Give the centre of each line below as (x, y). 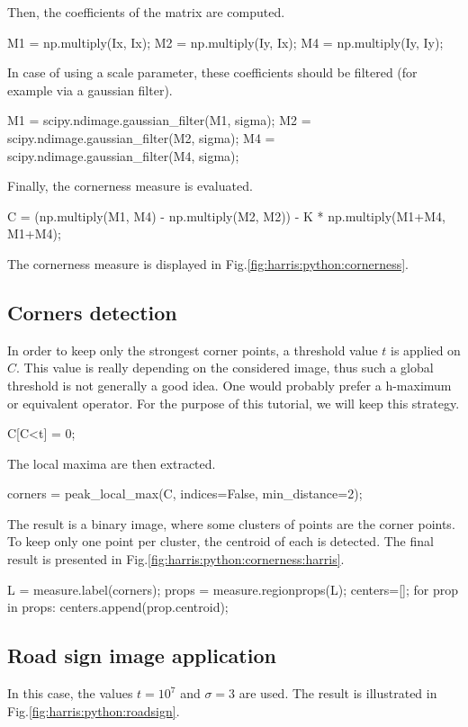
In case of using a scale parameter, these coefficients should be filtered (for (212, 72)
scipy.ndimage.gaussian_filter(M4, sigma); (123, 155)
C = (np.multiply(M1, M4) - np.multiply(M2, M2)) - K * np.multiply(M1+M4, (226, 215)
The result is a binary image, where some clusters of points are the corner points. (231, 523)
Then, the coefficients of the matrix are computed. (146, 12)
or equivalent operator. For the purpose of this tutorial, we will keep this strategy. (234, 403)
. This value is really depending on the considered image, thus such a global (225, 368)
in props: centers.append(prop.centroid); (118, 607)
